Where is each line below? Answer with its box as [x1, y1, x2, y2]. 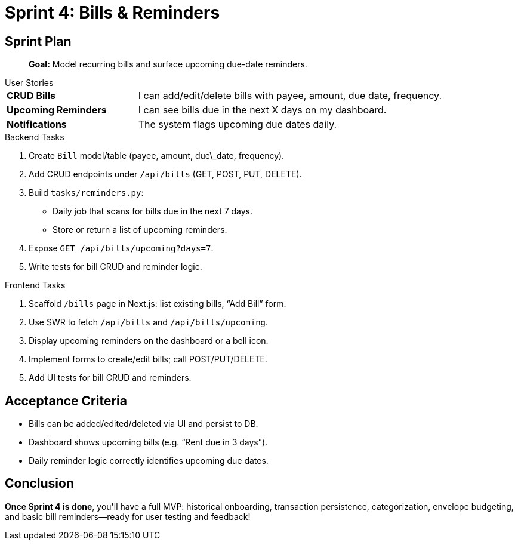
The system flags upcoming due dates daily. [138, 118, 337, 131]
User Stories [5, 78, 54, 88]
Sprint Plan [5, 33, 72, 49]
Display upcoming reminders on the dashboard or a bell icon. [29, 335, 269, 346]
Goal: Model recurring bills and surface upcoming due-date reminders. [29, 59, 307, 70]
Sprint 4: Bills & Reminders [5, 2, 220, 23]
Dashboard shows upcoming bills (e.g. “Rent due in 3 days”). [29, 437, 268, 448]
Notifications [7, 118, 67, 131]
